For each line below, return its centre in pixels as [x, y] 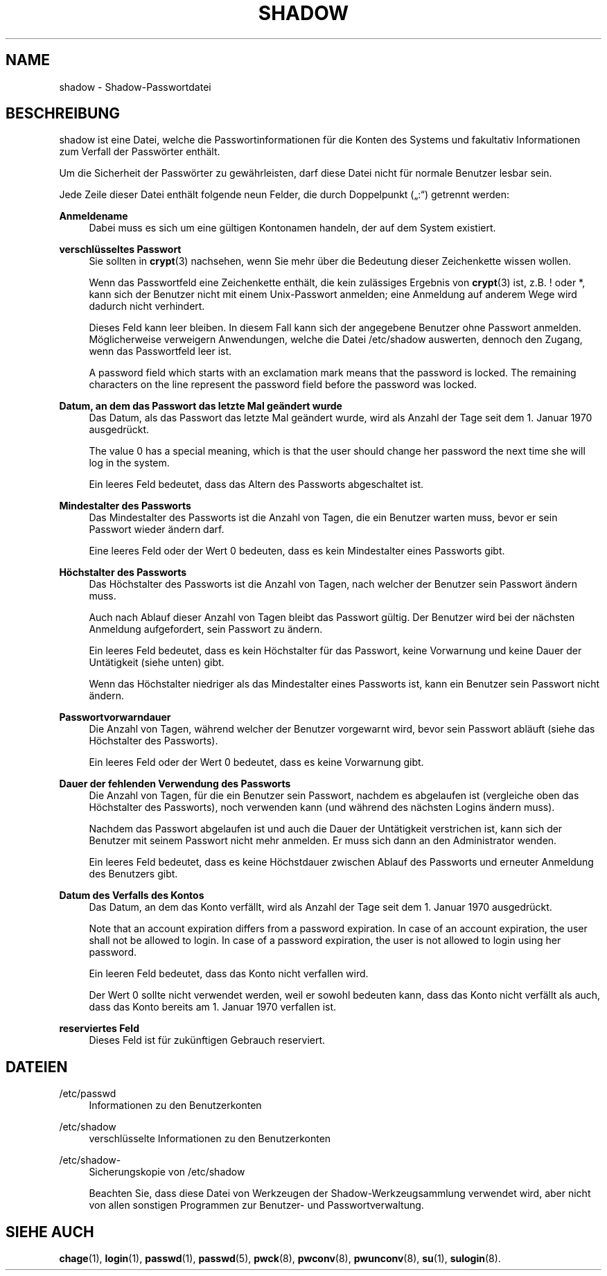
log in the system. [129, 463]
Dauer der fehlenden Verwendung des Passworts [175, 784]
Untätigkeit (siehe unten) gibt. [157, 663]
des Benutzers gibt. [133, 874]
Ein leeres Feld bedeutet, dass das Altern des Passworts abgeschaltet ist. [256, 484]
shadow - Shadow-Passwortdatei [135, 87]
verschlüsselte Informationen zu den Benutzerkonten [210, 1139]
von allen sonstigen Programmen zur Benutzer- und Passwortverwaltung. [256, 1205]
